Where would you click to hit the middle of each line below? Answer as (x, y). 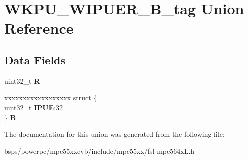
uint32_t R (22, 81)
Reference (39, 28)
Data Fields (35, 59)
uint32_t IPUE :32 (34, 107)
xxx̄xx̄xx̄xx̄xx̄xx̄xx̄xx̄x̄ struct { (51, 98)
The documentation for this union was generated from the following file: (114, 134)
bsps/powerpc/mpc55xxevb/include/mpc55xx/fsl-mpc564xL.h (99, 151)
